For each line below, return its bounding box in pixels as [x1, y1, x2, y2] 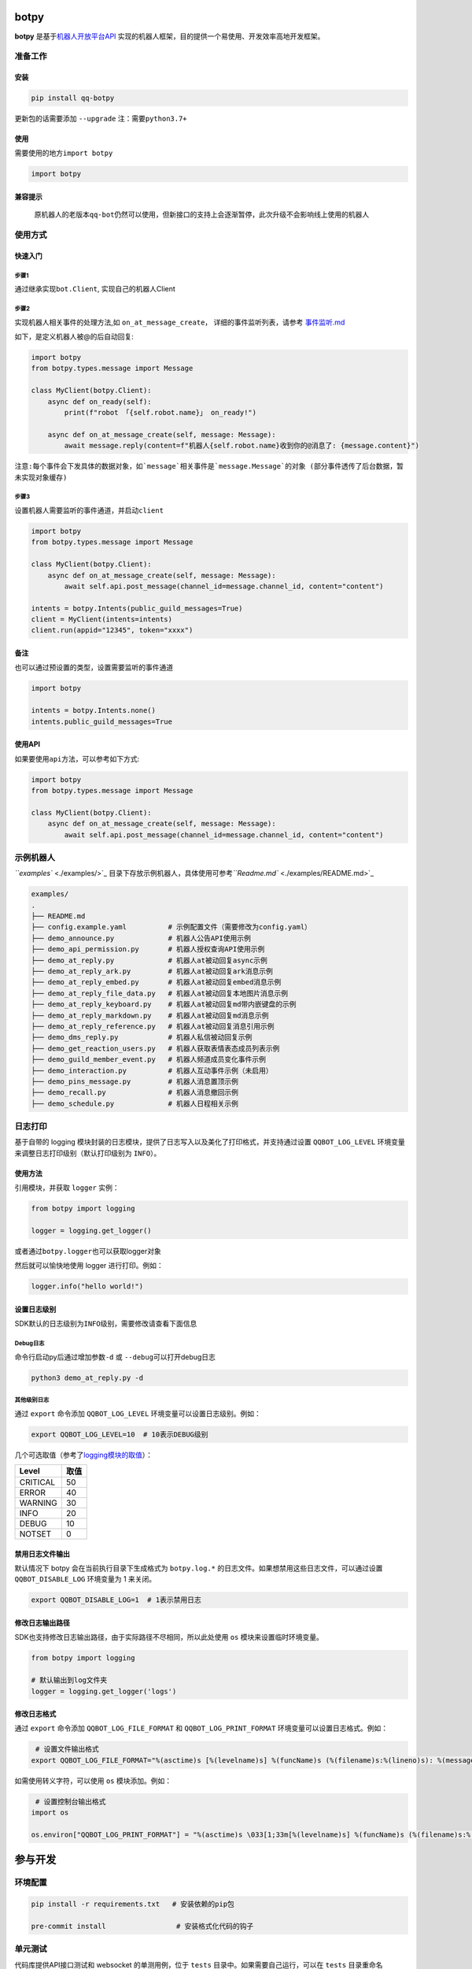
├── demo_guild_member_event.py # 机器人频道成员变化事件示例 [31, 1055, 267, 1064]
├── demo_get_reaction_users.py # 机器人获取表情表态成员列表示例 [31, 1044, 280, 1053]
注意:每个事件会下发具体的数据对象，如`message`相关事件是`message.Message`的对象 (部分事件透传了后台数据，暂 [14, 462, 404, 471]
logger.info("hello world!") [31, 1282, 144, 1291]
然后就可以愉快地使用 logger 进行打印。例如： [14, 1261, 164, 1270]
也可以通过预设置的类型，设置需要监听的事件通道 [14, 662, 173, 673]
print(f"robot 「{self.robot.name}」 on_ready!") [64, 408, 257, 417]
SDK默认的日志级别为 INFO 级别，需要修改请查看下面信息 [14, 1319, 197, 1329]
